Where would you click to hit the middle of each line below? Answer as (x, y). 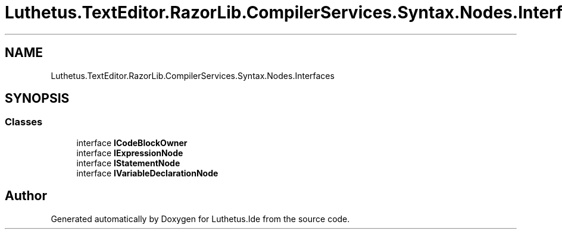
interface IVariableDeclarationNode (147, 173)
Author (26, 196)
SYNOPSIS (37, 99)
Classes (24, 122)
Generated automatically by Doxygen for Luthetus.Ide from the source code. (200, 219)
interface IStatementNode (128, 163)
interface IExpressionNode (130, 153)
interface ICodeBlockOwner (132, 143)
